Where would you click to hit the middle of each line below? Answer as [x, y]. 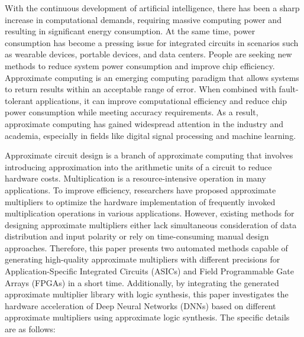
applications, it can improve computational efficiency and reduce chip [161, 100]
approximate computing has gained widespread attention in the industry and [144, 123]
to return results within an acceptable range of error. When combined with [140, 89]
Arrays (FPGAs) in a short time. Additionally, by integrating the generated [142, 282]
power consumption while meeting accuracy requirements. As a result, [132, 112]
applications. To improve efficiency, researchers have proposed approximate [140, 189]
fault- [289, 89]
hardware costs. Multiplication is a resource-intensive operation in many [135, 178]
